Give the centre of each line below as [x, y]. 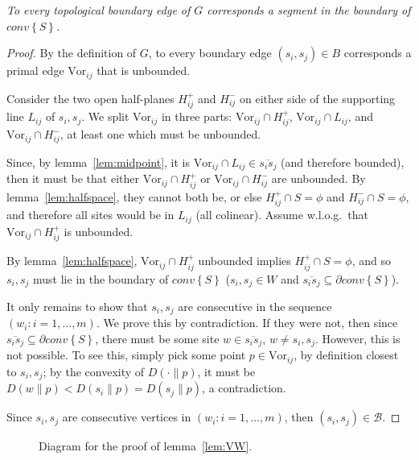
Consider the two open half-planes [90, 98]
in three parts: [197, 116]
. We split [105, 116]
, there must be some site [157, 339]
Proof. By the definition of [72, 53]
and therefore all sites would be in [90, 215]
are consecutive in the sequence [255, 306]
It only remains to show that [77, 306]
